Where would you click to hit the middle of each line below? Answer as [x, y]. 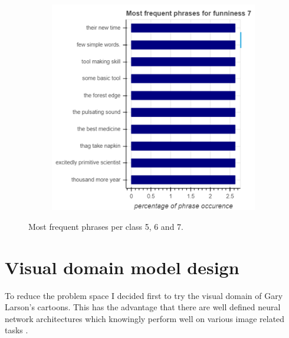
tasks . [17, 330]
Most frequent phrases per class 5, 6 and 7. [106, 226]
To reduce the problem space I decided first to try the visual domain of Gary [144, 295]
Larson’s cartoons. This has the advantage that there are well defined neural [143, 307]
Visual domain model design [122, 267]
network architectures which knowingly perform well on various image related [145, 318]
